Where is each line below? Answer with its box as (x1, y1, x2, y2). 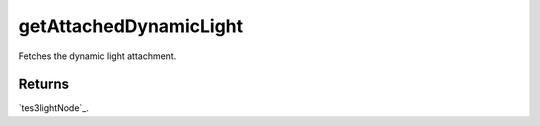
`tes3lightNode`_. (18, 102, 89, 114)
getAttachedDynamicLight (18, 15, 244, 37)
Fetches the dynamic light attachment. (18, 50, 177, 62)
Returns (18, 76, 70, 93)
